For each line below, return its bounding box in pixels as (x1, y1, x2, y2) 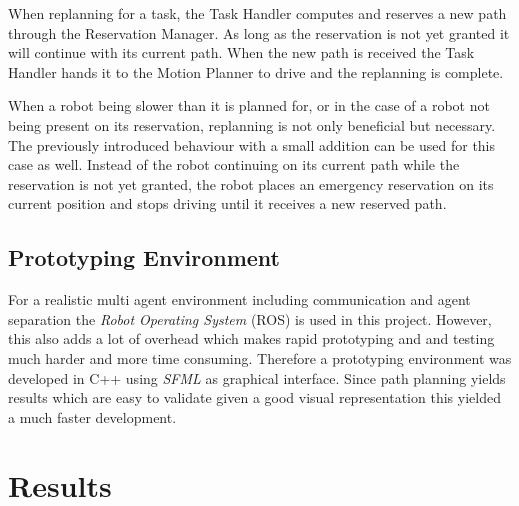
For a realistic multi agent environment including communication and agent (8, 289, 471, 310)
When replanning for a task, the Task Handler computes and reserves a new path (8, 3, 507, 23)
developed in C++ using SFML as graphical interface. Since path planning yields (8, 367, 506, 388)
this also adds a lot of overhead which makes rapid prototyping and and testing (8, 328, 495, 349)
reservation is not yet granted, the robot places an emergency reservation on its (8, 173, 494, 194)
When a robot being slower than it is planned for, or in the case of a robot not (8, 95, 490, 116)
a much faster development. (8, 406, 177, 427)
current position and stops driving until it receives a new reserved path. (8, 193, 447, 214)
